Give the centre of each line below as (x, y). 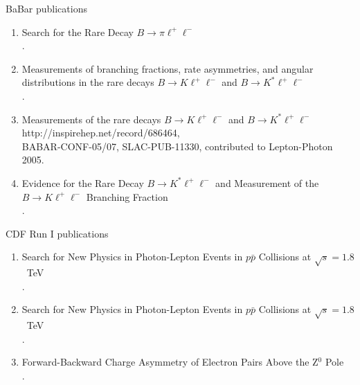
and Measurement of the (267, 182)
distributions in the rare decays (88, 82)
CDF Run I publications (57, 233)
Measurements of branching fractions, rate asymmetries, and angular (168, 68)
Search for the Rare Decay (78, 32)
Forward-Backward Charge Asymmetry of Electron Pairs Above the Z (170, 362)
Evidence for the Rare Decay (83, 182)
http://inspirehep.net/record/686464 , (101, 133)
